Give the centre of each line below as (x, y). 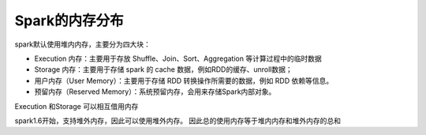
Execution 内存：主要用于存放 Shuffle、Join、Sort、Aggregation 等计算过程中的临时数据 (178, 58)
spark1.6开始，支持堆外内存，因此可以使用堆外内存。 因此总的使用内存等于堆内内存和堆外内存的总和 (178, 120)
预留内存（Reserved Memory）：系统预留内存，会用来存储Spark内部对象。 (155, 92)
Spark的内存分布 (69, 21)
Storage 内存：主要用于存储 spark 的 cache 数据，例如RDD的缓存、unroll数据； (163, 69)
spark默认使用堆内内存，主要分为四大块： (83, 44)
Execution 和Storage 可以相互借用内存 (77, 106)
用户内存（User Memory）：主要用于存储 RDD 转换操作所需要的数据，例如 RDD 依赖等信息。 (184, 81)
